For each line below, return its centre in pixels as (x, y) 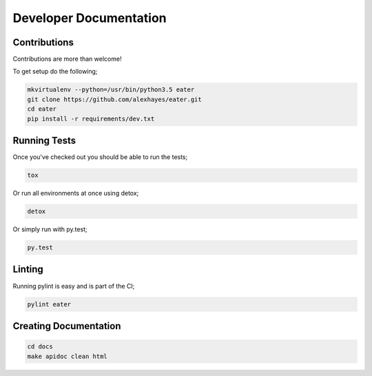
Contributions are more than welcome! (67, 59)
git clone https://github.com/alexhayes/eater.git (115, 99)
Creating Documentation (67, 326)
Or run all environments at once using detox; (76, 194)
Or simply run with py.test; (50, 229)
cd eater (42, 109)
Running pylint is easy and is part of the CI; (74, 286)
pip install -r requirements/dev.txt (91, 118)
